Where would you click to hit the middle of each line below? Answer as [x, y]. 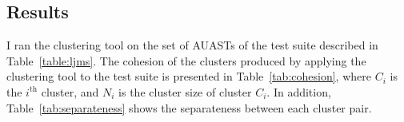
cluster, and [70, 91]
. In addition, [299, 91]
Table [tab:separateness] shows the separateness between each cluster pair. [189, 107]
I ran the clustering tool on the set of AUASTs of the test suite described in [192, 45]
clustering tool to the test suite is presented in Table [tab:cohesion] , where [189, 76]
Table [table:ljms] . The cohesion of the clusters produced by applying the [186, 60]
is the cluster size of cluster [185, 91]
